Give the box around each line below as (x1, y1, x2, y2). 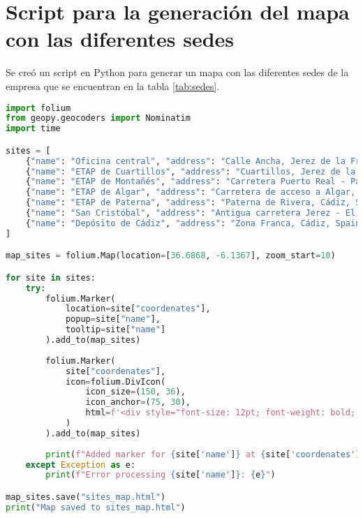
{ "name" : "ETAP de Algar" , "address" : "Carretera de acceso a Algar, (25, 187, 356, 198)
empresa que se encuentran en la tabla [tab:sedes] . (6, 78, 220, 93)
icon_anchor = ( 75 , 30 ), (85, 397, 191, 408)
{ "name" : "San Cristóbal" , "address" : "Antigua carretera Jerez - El (25, 208, 356, 219)
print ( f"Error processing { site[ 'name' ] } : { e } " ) (45, 470, 276, 480)
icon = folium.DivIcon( (65, 376, 166, 387)
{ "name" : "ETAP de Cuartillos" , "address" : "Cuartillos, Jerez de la (25, 166, 356, 177)
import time (6, 124, 61, 134)
